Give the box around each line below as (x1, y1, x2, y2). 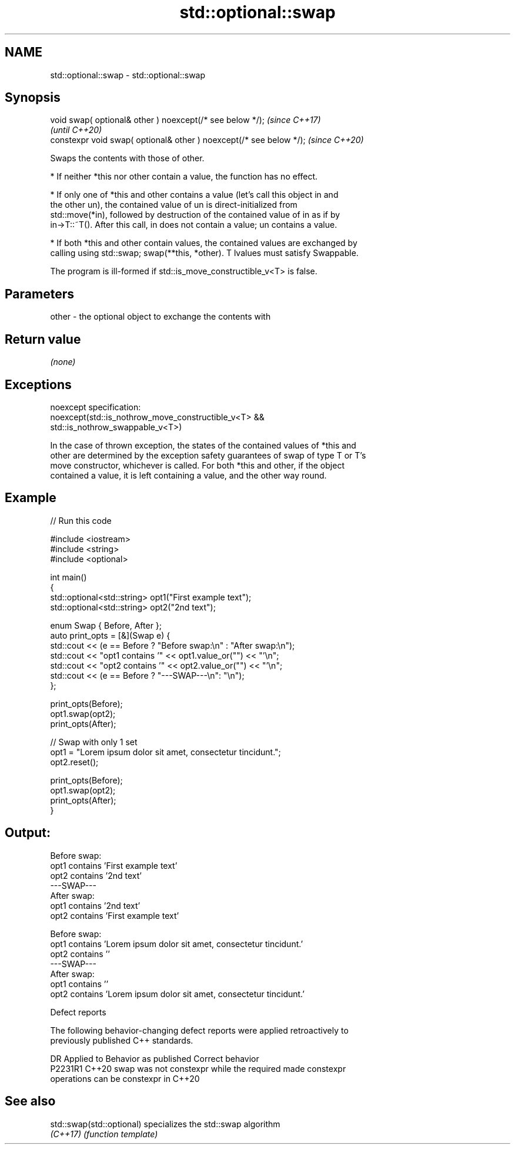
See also (5, 1094, 56, 1109)
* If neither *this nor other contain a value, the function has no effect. (50, 171, 318, 182)
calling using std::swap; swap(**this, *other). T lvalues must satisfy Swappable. (50, 248, 359, 258)
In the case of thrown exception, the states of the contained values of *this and (50, 440, 356, 450)
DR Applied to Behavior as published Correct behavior (50, 1053, 259, 1064)
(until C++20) (50, 125, 102, 135)
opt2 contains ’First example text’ (50, 910, 179, 921)
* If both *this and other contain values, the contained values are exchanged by (50, 238, 357, 248)
